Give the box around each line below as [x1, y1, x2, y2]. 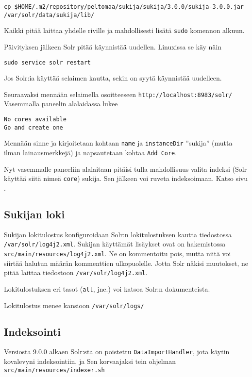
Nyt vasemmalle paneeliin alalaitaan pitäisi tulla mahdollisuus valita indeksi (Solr [4, 164, 247, 174]
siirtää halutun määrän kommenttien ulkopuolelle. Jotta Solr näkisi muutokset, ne [4, 258, 249, 268]
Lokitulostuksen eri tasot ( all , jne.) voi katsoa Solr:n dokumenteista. [4, 283, 210, 294]
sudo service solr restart [4, 59, 91, 66]
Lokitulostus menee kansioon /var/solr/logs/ [4, 300, 144, 310]
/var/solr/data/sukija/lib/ [4, 11, 95, 18]
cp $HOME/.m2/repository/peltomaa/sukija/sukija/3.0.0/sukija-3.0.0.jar [4, 3, 244, 10]
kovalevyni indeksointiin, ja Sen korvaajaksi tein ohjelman [4, 356, 176, 366]
